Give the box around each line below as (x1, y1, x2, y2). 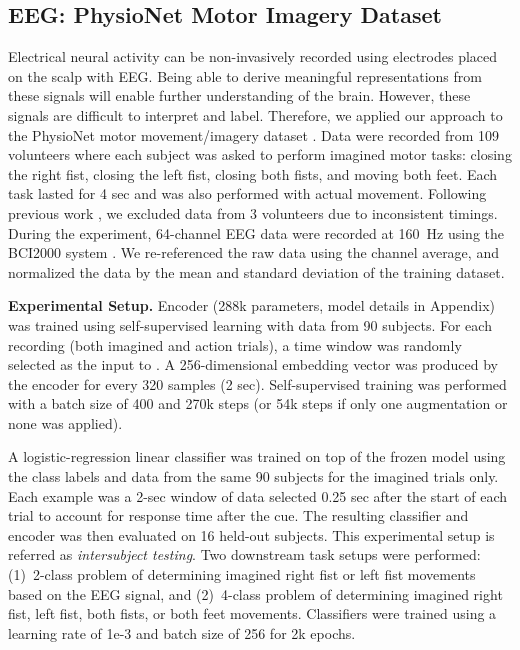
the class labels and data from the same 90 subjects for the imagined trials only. (8, 466, 499, 487)
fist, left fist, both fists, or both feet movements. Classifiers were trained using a (8, 603, 497, 624)
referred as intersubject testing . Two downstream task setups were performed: (8, 544, 481, 565)
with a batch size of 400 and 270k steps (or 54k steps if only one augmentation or (8, 393, 508, 414)
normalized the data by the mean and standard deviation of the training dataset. (8, 261, 505, 282)
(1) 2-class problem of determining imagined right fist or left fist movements (8, 564, 476, 585)
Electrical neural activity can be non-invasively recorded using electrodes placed (8, 46, 498, 67)
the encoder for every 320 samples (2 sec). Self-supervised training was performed (8, 373, 507, 394)
